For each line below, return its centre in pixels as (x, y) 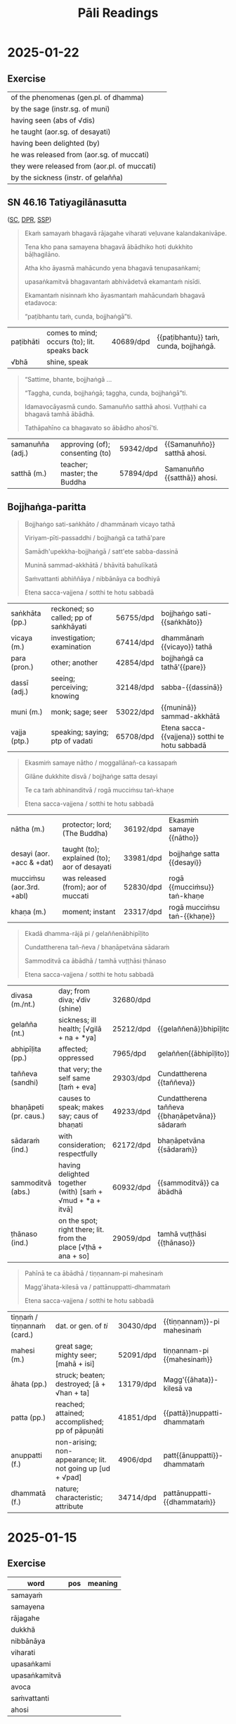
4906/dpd (135, 1459)
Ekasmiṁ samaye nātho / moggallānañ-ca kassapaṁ (101, 763)
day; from (74, 991)
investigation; (73, 637)
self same (74, 1077)
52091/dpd (137, 1355)
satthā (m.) (29, 473)
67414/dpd (135, 642)
